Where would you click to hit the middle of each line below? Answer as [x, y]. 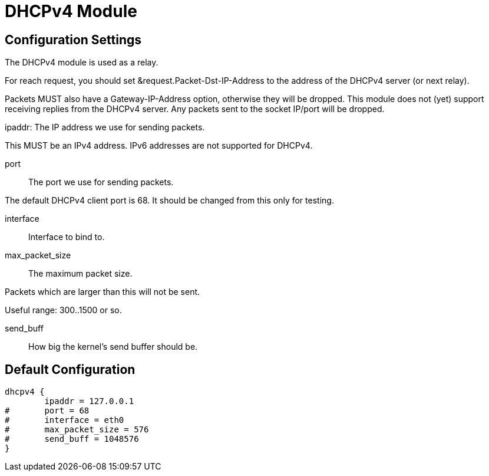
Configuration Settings [73, 40]
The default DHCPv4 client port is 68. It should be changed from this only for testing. [169, 201]
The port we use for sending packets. [101, 182]
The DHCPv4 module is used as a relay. [82, 63]
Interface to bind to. [67, 237]
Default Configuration [70, 369]
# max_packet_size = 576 [77, 430]
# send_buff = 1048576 [72, 439]
